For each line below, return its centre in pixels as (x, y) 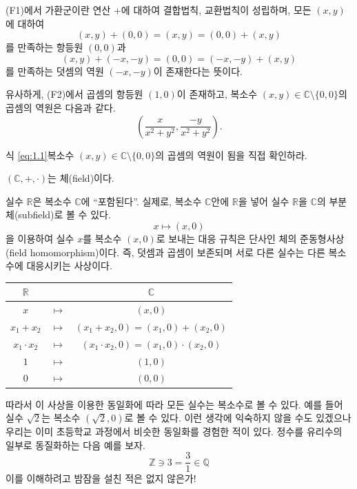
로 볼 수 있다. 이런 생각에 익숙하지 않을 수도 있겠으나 (238, 418)
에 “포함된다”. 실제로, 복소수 (141, 201)
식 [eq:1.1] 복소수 (40, 155)
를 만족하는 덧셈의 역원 (55, 71)
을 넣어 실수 (264, 201)
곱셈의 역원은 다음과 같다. (61, 107)
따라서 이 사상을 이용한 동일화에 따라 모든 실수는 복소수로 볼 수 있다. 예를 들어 (174, 404)
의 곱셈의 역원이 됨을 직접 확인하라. (231, 155)
